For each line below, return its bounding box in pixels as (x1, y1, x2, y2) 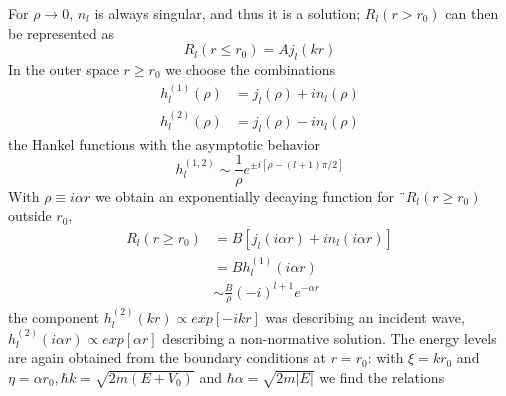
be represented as (8, 22, 114, 43)
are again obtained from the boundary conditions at (8, 347, 326, 368)
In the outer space (8, 58, 119, 79)
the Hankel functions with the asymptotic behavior (8, 133, 321, 154)
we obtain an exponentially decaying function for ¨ (94, 185, 406, 206)
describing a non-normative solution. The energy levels (162, 327, 497, 348)
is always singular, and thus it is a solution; (94, 3, 361, 23)
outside (8, 205, 52, 226)
